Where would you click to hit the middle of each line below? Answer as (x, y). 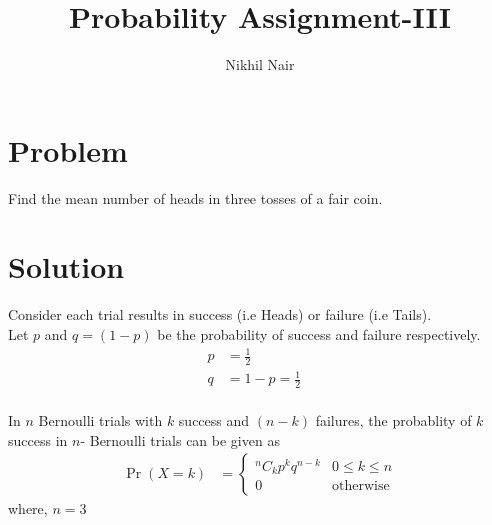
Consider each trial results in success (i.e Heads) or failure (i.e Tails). (220, 314)
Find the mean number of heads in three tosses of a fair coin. (195, 197)
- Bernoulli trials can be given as (180, 439)
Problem (68, 149)
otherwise (361, 486)
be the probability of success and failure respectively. (319, 333)
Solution (66, 266)
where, (28, 508)
